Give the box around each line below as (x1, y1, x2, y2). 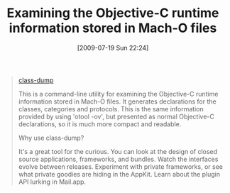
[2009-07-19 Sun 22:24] (77, 43, 149, 52)
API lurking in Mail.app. (18, 177, 87, 186)
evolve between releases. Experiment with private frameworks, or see (18, 162, 223, 171)
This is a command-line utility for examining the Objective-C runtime (18, 89, 219, 98)
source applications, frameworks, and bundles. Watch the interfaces (18, 155, 219, 163)
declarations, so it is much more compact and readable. (18, 119, 182, 128)
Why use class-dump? (18, 133, 84, 142)
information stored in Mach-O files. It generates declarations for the (18, 97, 217, 106)
